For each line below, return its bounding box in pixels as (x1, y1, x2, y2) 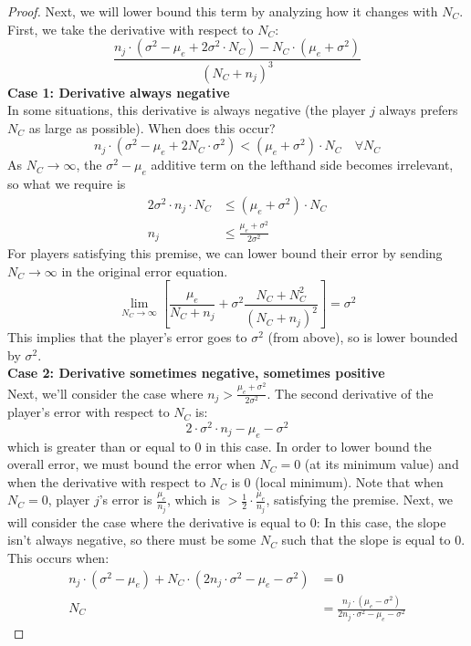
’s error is (99, 490, 152, 509)
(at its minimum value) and (304, 454, 459, 474)
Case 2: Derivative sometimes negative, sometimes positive (7, 363, 385, 382)
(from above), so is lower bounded (267, 328, 458, 347)
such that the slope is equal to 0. (281, 530, 466, 549)
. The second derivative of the (267, 383, 434, 402)
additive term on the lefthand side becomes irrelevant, (151, 155, 454, 174)
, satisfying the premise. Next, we (266, 490, 453, 509)
